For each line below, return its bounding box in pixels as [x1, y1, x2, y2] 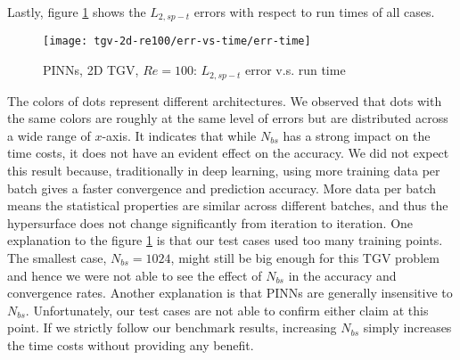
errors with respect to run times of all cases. [193, 3, 435, 20]
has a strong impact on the [283, 126, 431, 144]
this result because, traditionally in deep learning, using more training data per [7, 160, 440, 179]
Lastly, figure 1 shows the [7, 3, 146, 20]
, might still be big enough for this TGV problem [170, 248, 439, 266]
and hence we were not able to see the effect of [7, 266, 262, 284]
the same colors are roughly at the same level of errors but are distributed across [7, 109, 448, 127]
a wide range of [7, 126, 91, 144]
